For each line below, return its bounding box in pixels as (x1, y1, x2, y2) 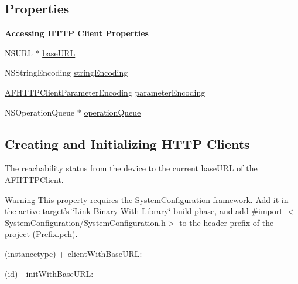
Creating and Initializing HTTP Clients (5, 134, 250, 153)
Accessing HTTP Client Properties (5, 27, 149, 39)
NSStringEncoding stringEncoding (5, 66, 128, 79)
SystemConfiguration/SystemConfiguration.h (5, 216, 166, 228)
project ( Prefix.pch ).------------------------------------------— (5, 228, 201, 240)
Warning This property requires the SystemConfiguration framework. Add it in (5, 193, 289, 205)
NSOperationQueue (5, 106, 75, 118)
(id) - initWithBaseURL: (5, 267, 94, 279)
